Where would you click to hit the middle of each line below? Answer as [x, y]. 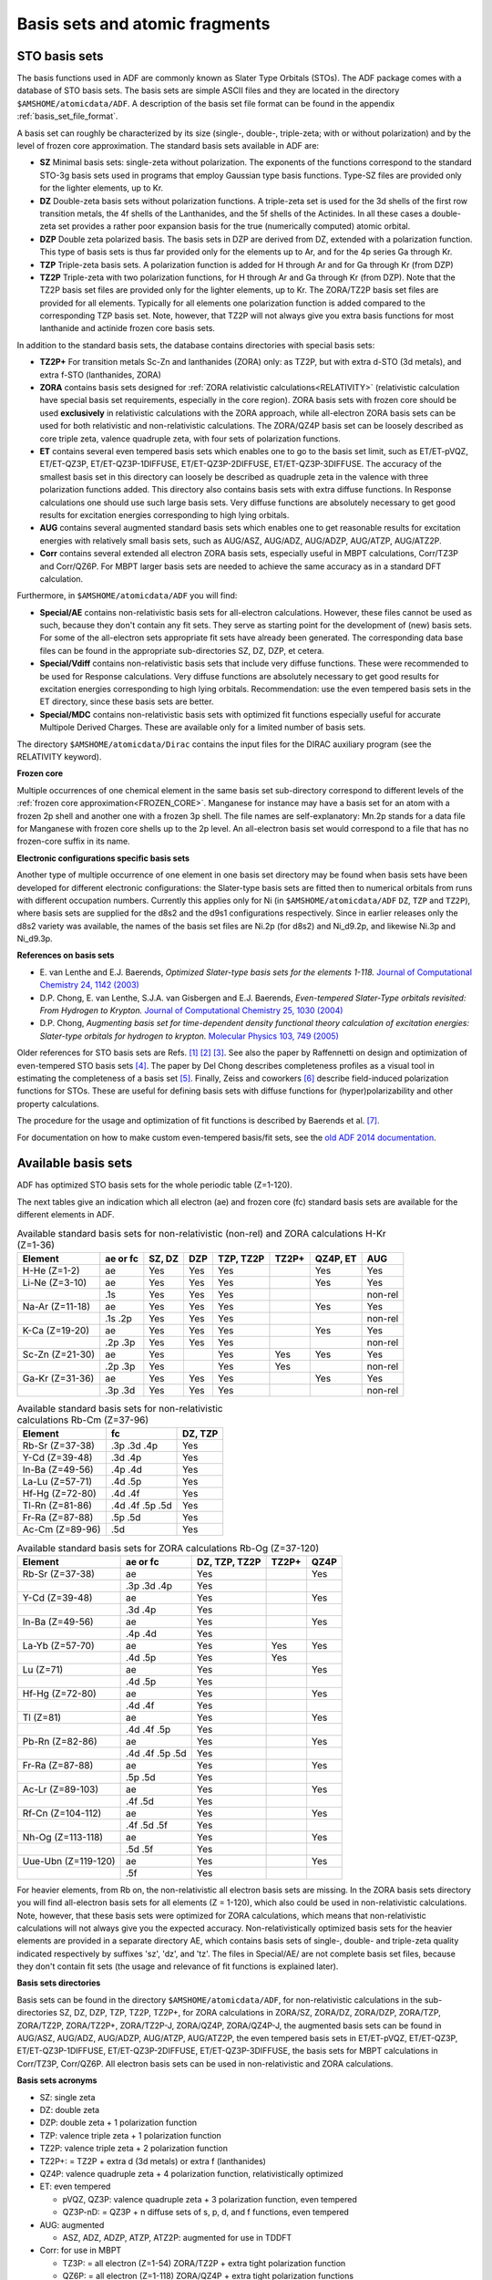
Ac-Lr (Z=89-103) [61, 1789]
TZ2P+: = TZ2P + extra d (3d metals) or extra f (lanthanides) [153, 2161]
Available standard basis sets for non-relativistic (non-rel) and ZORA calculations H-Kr [201, 1233]
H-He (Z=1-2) [51, 1270]
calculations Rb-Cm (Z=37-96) [83, 1420]
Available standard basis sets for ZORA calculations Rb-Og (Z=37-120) [168, 1548]
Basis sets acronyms [57, 2080]
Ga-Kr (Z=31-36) [58, 1378]
